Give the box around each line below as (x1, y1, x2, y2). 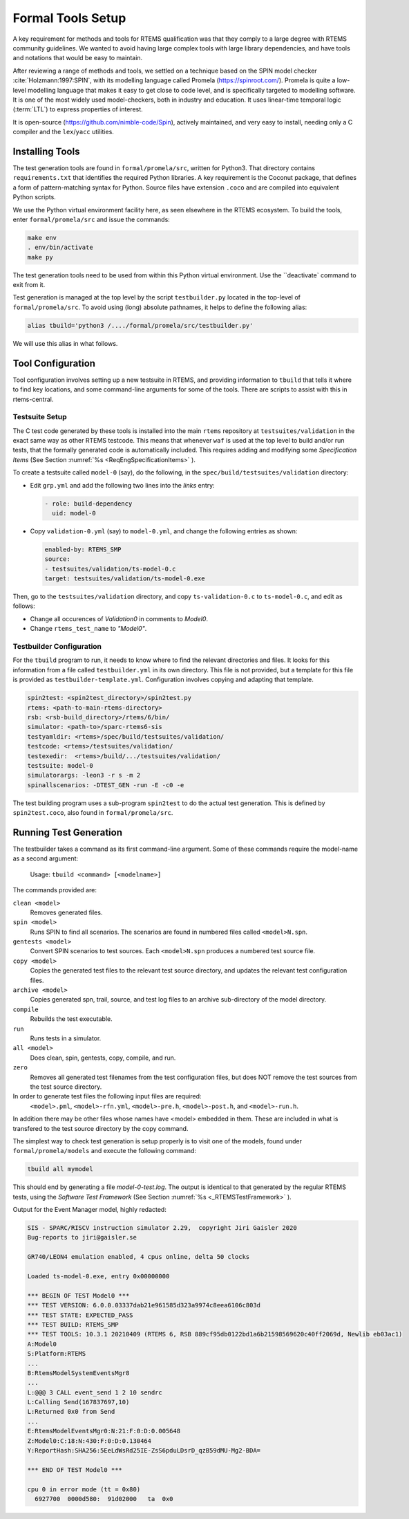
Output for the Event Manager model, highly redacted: (12, 1206, 167, 1214)
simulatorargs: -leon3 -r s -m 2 (27, 771, 141, 780)
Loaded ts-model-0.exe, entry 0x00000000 (27, 1272, 170, 1280)
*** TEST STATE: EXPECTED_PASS (27, 1311, 134, 1319)
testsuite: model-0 (27, 762, 93, 769)
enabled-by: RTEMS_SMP (44, 545, 122, 553)
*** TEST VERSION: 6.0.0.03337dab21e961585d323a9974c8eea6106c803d (27, 1301, 261, 1309)
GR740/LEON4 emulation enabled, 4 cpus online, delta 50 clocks (27, 1253, 250, 1261)
